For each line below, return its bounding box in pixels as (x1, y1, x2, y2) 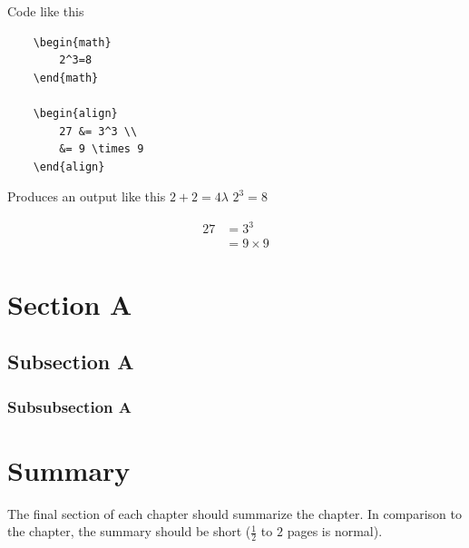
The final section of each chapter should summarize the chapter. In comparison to (7, 504, 462, 523)
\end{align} (33, 160, 105, 173)
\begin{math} (33, 35, 112, 49)
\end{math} (33, 71, 99, 84)
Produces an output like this (7, 187, 166, 206)
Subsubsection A (7, 395, 132, 417)
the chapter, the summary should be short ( (7, 522, 251, 541)
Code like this (7, 2, 84, 20)
